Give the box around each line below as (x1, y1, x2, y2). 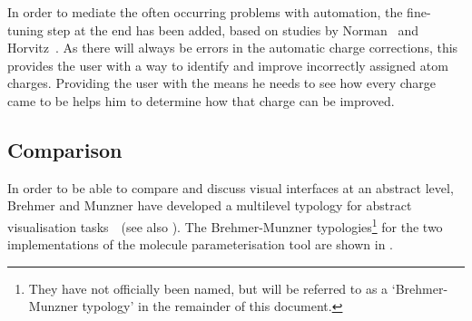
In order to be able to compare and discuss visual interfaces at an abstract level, (7, 178, 454, 197)
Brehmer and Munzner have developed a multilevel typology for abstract (7, 196, 412, 215)
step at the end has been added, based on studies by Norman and (47, 20, 419, 39)
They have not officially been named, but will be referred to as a (28, 278, 388, 297)
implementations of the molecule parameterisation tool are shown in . (7, 235, 393, 254)
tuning (7, 20, 44, 39)
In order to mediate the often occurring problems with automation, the (7, 3, 403, 21)
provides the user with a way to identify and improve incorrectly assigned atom (7, 55, 448, 74)
